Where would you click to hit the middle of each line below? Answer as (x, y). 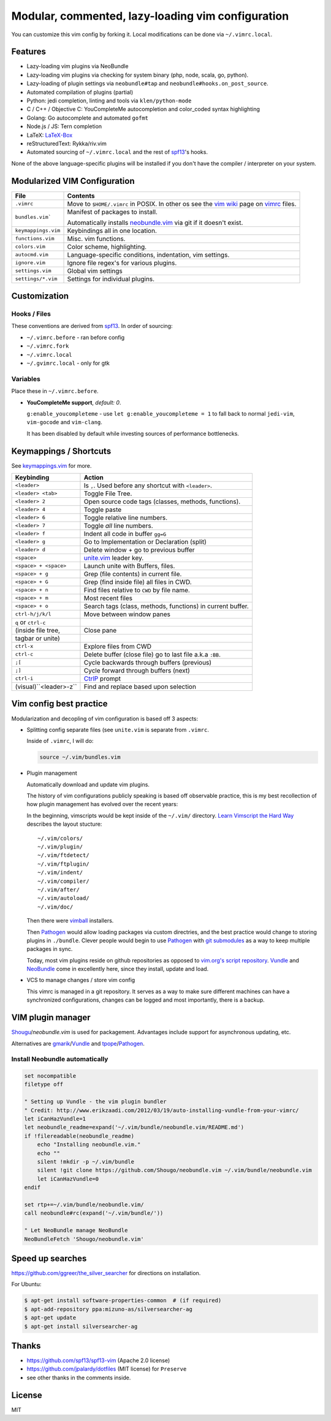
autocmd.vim (32, 255)
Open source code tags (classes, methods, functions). (162, 501)
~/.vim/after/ (59, 890)
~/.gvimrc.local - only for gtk (68, 363)
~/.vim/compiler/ (63, 881)
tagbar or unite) (38, 638)
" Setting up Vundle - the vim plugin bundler (95, 1102)
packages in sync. (50, 949)
